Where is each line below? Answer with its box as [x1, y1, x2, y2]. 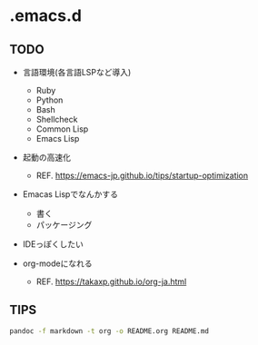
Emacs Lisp [35, 133, 80, 143]
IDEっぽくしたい [22, 239, 84, 250]
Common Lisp [35, 123, 89, 134]
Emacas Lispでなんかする [22, 189, 118, 200]
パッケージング [35, 220, 93, 230]
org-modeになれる [22, 258, 93, 269]
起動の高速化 [22, 152, 71, 163]
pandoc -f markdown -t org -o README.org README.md [9, 326, 209, 336]
